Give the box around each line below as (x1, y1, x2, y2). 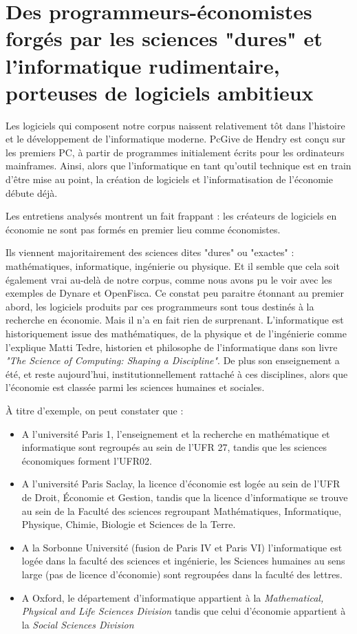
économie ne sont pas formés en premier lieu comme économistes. (6, 222, 281, 236)
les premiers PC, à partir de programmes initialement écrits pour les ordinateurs (6, 145, 345, 159)
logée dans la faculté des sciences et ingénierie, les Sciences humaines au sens (21, 553, 345, 568)
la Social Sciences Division (21, 617, 134, 631)
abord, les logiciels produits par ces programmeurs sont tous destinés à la (6, 299, 314, 313)
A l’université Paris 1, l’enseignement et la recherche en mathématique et (21, 426, 330, 441)
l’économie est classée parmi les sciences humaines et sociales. (6, 380, 265, 394)
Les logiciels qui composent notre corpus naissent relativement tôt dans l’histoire (6, 118, 345, 132)
